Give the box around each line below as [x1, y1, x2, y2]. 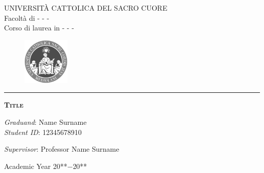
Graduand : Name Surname [4, 117, 87, 127]
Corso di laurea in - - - [4, 22, 74, 33]
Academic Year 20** [4, 160, 68, 171]
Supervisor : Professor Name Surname [4, 144, 119, 154]
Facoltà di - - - [4, 12, 49, 23]
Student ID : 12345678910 [4, 126, 82, 137]
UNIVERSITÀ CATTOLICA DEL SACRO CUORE [4, 3, 168, 13]
